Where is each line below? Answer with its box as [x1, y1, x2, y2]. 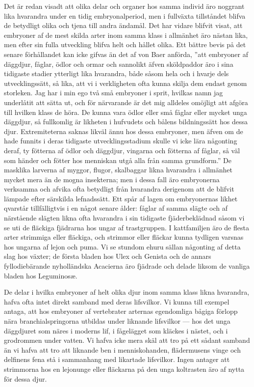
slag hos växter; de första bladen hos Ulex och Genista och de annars [4, 251, 211, 261]
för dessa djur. [4, 373, 47, 384]
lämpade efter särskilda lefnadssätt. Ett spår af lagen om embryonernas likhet [4, 193, 238, 203]
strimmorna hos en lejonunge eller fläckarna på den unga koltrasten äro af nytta [4, 363, 245, 374]
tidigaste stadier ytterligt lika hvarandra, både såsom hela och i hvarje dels [4, 68, 229, 79]
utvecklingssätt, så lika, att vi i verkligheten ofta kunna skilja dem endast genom [4, 78, 247, 88]
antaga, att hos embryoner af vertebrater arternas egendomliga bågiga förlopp [4, 306, 238, 316]
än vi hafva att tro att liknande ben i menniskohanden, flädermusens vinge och [4, 344, 241, 355]
